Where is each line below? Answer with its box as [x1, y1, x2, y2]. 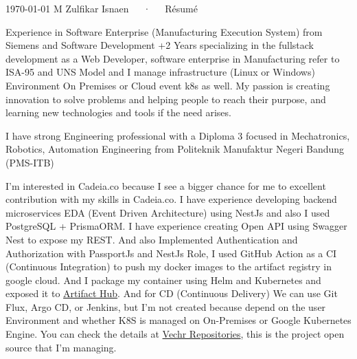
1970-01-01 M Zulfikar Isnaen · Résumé [5, 1, 198, 15]
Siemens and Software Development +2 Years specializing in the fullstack [5, 38, 314, 52]
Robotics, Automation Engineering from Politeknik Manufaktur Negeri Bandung [5, 142, 345, 156]
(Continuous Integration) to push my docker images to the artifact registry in [5, 259, 332, 274]
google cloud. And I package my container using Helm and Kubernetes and [5, 272, 321, 287]
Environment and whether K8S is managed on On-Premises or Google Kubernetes [5, 313, 352, 327]
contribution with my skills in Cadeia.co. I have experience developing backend [5, 192, 337, 206]
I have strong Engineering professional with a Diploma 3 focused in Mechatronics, [5, 128, 350, 142]
